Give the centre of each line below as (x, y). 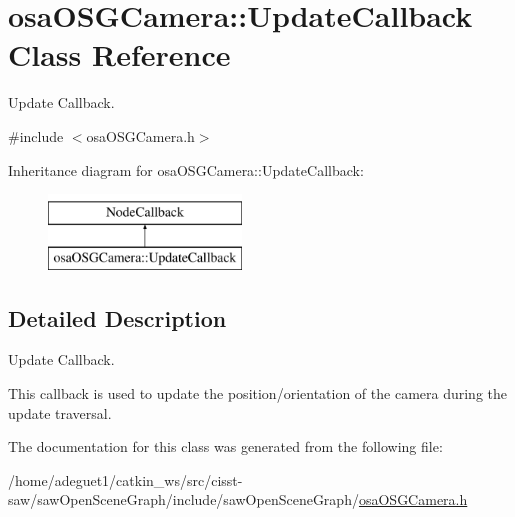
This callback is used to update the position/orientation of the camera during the (257, 393)
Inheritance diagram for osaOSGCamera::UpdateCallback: (186, 169)
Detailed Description (117, 317)
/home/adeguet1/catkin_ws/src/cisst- (125, 479)
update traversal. (60, 412)
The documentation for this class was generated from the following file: (225, 446)
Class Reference (119, 54)
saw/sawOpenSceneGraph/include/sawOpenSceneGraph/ (183, 499)
